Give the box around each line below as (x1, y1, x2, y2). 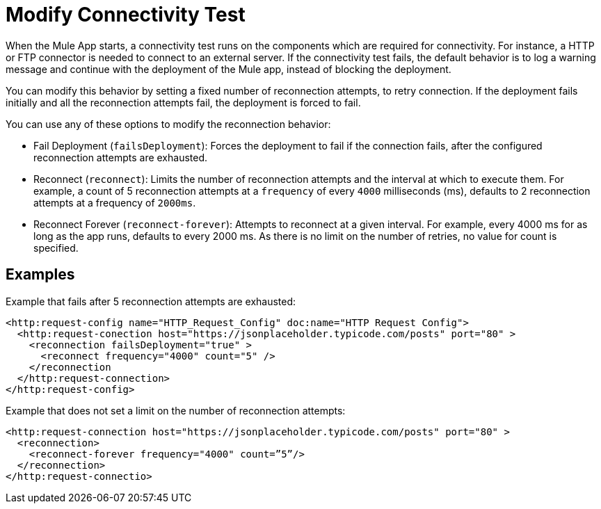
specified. (33, 241, 79, 254)
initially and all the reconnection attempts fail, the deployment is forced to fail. (6, 96, 361, 108)
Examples (6, 266, 75, 284)
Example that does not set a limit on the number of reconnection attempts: (6, 404, 346, 417)
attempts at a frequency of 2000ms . (33, 196, 196, 209)
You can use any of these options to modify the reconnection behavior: (6, 118, 331, 130)
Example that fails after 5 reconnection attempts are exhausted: (6, 295, 296, 307)
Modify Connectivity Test (6, 3, 246, 26)
